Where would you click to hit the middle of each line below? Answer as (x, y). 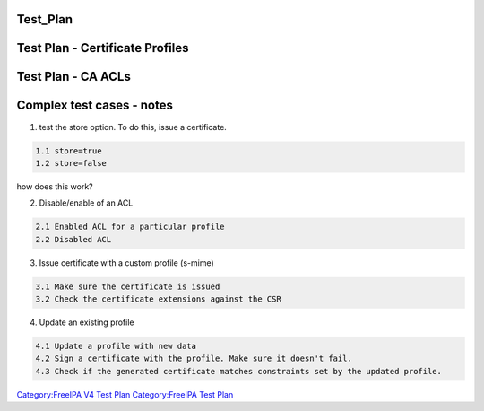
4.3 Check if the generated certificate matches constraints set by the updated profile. (239, 371)
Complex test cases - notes (95, 105)
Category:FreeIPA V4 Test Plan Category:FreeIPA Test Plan (125, 394)
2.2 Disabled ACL (73, 239)
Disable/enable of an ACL (86, 203)
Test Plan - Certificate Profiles (103, 48)
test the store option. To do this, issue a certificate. (133, 127)
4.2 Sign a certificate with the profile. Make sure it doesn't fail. (194, 359)
